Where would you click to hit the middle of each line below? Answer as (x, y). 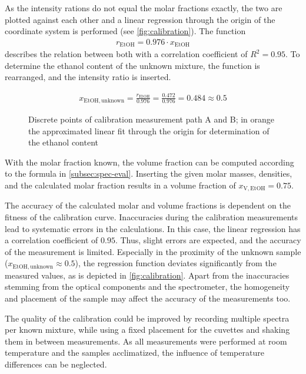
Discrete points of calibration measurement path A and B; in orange (152, 119)
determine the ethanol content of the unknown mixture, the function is (132, 65)
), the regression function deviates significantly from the (176, 263)
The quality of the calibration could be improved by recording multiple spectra (147, 318)
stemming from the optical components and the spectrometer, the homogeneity (147, 287)
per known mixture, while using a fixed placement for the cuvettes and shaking (147, 330)
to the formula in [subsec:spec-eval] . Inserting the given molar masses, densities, (149, 173)
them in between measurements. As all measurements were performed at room (146, 341)
